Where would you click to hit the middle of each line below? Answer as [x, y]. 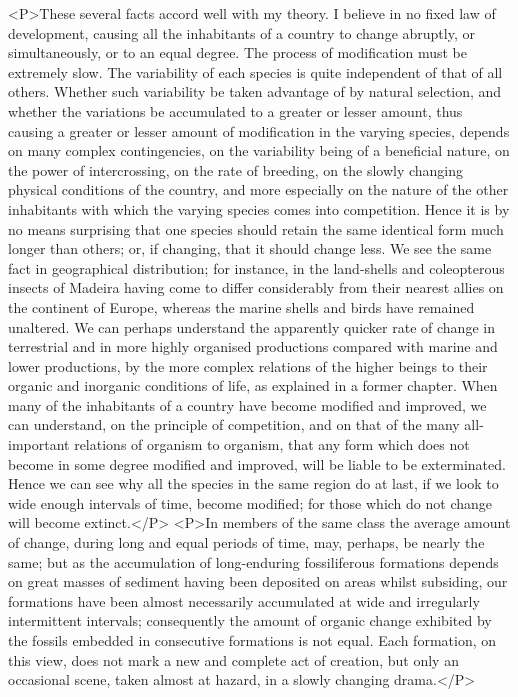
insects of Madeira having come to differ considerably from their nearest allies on [256, 287]
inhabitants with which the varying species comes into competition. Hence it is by [259, 208]
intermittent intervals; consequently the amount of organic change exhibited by [250, 620]
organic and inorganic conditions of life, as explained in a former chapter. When [253, 385]
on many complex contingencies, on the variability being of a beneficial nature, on [259, 150]
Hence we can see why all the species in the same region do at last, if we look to [253, 483]
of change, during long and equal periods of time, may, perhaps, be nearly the [246, 542]
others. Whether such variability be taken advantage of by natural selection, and [255, 91]
